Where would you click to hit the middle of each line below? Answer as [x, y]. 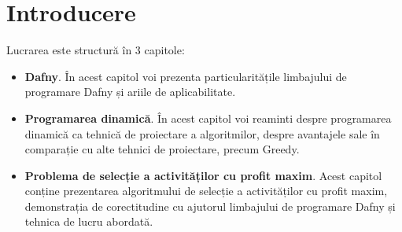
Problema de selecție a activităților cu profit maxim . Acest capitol [203, 175]
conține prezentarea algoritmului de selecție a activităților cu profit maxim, [206, 191]
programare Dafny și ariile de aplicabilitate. [130, 92]
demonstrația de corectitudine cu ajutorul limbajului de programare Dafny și [210, 206]
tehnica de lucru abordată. [89, 221]
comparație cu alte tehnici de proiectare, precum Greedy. [162, 149]
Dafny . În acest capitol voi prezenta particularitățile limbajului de [186, 76]
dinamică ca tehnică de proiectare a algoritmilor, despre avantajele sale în [202, 133]
